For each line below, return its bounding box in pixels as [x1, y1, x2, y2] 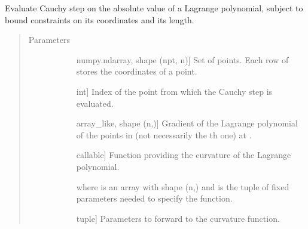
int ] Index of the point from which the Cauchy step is [76, 85, 273, 97]
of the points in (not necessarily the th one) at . [76, 128, 252, 141]
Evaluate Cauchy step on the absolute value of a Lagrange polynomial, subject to [5, 2, 303, 14]
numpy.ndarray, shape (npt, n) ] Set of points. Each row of [76, 53, 289, 66]
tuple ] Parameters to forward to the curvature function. [76, 212, 280, 224]
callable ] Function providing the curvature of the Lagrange [76, 148, 291, 161]
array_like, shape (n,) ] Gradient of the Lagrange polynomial [76, 117, 298, 129]
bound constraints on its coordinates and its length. [5, 13, 194, 26]
